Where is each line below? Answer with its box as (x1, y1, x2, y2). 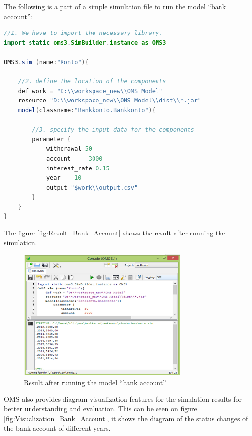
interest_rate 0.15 (46, 165, 110, 172)
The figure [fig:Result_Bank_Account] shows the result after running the (4, 228, 225, 238)
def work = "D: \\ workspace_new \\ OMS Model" (18, 87, 163, 95)
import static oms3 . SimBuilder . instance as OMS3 (4, 39, 166, 46)
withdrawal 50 (46, 145, 92, 153)
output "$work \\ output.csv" (46, 184, 138, 191)
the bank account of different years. (4, 423, 111, 433)
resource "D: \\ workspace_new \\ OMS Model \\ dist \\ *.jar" (18, 97, 201, 104)
